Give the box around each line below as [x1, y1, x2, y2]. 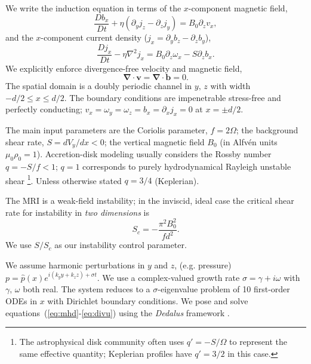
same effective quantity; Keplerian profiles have [19, 347, 192, 359]
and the [5, 31, 33, 44]
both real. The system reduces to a [23, 283, 150, 295]
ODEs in [5, 294, 37, 307]
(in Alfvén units [220, 135, 278, 148]
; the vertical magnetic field [104, 135, 205, 148]
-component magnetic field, [188, 2, 288, 14]
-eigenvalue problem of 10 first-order [158, 283, 290, 295]
